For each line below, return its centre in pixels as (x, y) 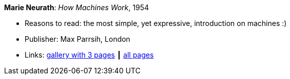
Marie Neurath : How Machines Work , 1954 (77, 7)
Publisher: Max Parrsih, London (78, 39)
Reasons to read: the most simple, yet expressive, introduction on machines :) (156, 23)
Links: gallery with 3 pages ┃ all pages (89, 55)
